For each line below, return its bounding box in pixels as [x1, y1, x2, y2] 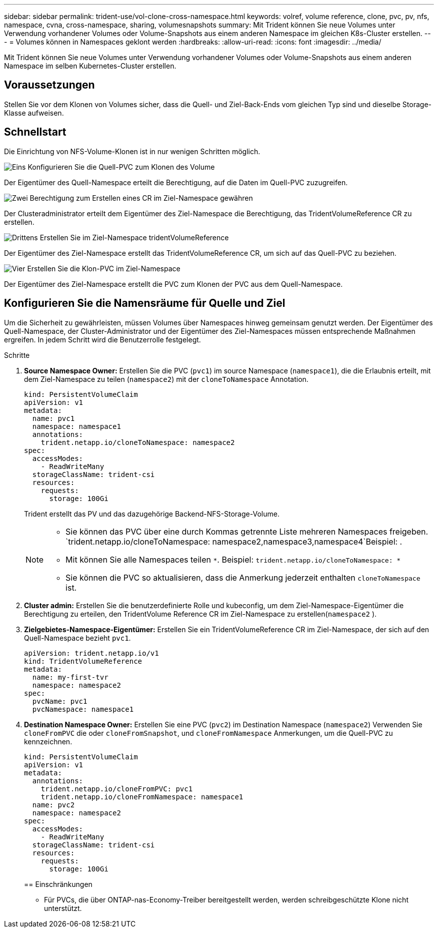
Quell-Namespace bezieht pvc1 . [24, 633, 131, 642]
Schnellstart [4, 126, 66, 139]
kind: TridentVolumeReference [24, 657, 142, 665]
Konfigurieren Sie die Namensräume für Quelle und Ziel [4, 297, 285, 310]
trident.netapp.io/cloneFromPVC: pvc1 [40, 784, 193, 793]
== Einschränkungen [24, 879, 92, 888]
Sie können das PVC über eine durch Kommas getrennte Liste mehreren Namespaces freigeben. [65, 526, 428, 537]
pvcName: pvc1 [32, 697, 87, 705]
